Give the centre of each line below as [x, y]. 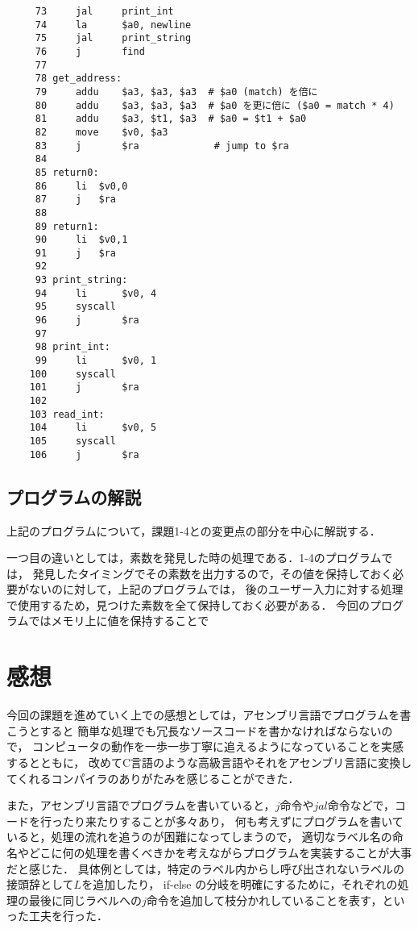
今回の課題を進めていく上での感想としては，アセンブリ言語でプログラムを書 [209, 715]
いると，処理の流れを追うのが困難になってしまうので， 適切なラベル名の [199, 837]
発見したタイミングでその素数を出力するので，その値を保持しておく [213, 573]
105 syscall [73, 441]
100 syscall [73, 374]
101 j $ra [84, 387]
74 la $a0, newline [113, 25]
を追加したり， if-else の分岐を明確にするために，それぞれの [240, 884]
